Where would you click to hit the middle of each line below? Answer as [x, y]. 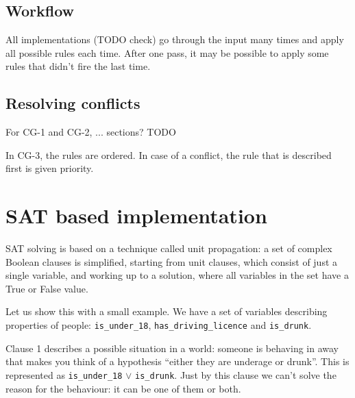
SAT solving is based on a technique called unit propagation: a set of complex [169, 248]
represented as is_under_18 [64, 374]
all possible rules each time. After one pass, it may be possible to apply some [167, 52]
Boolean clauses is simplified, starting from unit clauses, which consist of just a [172, 261]
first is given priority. [50, 168]
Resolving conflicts [73, 103]
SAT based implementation [136, 215]
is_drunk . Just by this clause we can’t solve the [236, 374]
